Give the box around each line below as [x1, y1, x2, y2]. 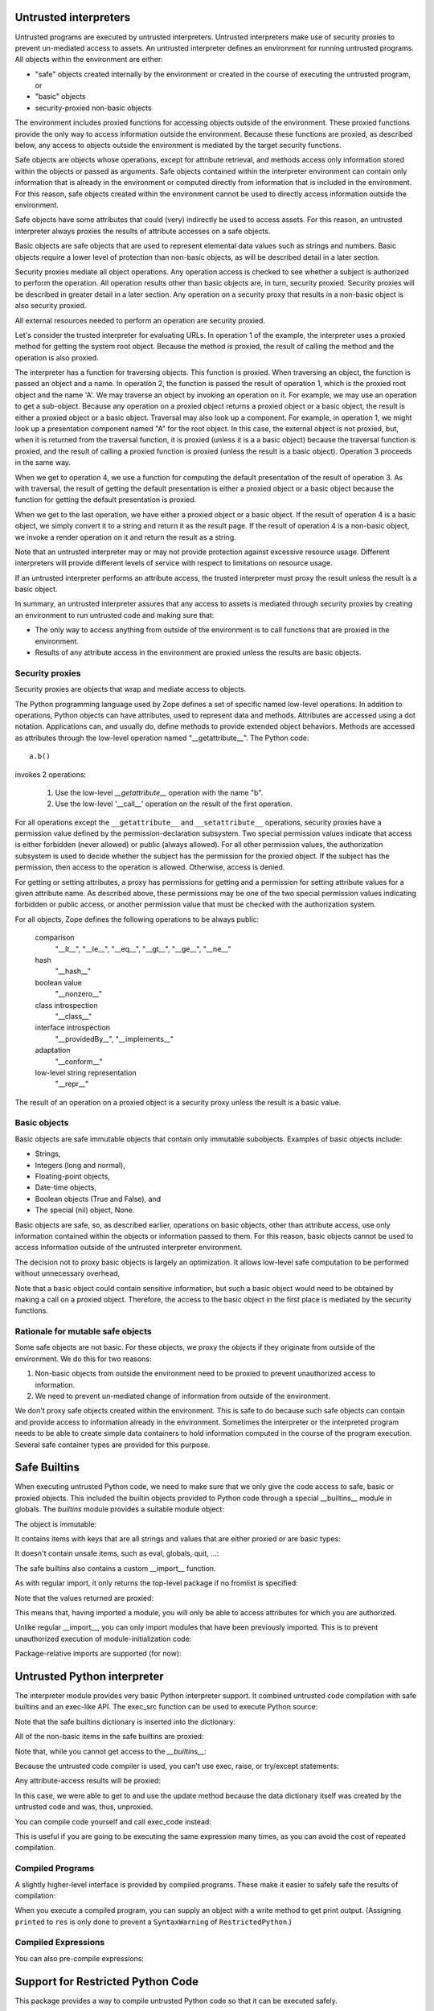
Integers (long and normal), [35, 1160, 126, 1170]
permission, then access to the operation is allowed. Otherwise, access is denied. [14, 862, 285, 872]
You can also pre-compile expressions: [14, 1953, 145, 1963]
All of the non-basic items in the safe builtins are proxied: [14, 1732, 204, 1742]
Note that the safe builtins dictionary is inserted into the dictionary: [14, 1717, 236, 1726]
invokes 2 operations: [14, 769, 87, 779]
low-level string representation [35, 1067, 137, 1077]
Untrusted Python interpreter [14, 1669, 164, 1683]
